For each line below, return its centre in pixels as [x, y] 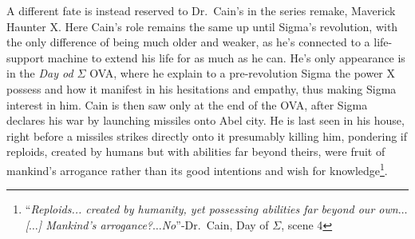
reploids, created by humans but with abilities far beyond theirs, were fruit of [196, 151]
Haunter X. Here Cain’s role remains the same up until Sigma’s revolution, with [202, 26]
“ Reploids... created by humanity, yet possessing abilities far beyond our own [211, 209]
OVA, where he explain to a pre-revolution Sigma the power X [243, 73]
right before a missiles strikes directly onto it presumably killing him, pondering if [207, 135]
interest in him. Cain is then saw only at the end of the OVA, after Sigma [187, 104]
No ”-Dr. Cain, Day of [215, 224]
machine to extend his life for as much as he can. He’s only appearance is [226, 57]
